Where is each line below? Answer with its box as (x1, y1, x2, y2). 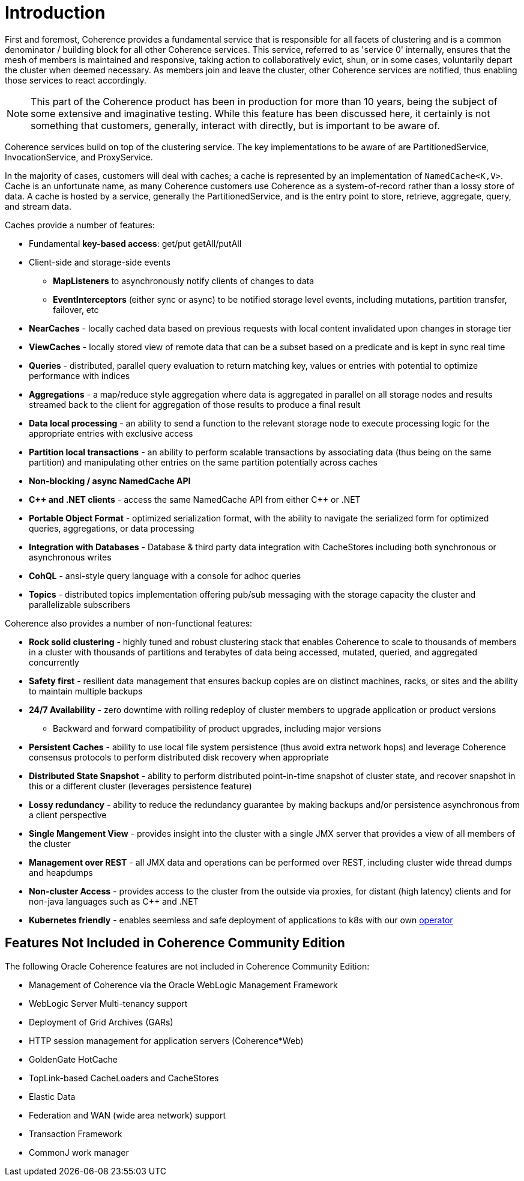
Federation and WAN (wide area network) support (29, 1110, 226, 1120)
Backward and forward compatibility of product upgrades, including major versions (53, 723, 381, 733)
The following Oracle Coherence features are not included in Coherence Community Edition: (5, 961, 370, 971)
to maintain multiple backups (29, 685, 143, 696)
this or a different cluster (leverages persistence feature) (29, 780, 252, 791)
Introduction (5, 2, 106, 23)
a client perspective (29, 809, 107, 820)
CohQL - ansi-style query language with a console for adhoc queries (29, 570, 301, 581)
